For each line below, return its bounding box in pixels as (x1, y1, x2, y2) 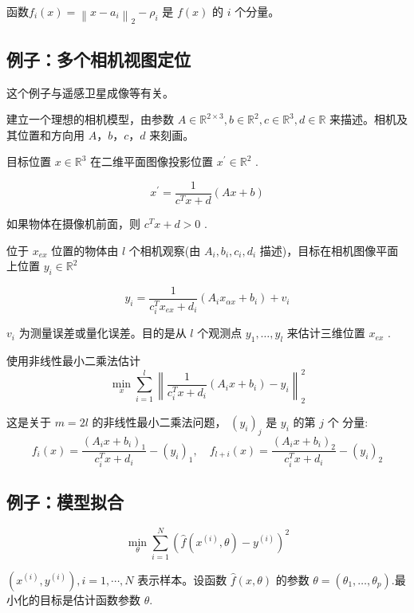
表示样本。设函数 (137, 571, 227, 587)
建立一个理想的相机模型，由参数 (6, 111, 174, 128)
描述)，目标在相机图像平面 (259, 242, 399, 258)
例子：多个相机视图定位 (6, 46, 191, 71)
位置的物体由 (51, 242, 119, 258)
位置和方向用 (17, 126, 85, 143)
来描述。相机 (329, 111, 396, 128)
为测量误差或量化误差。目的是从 (18, 324, 187, 341)
